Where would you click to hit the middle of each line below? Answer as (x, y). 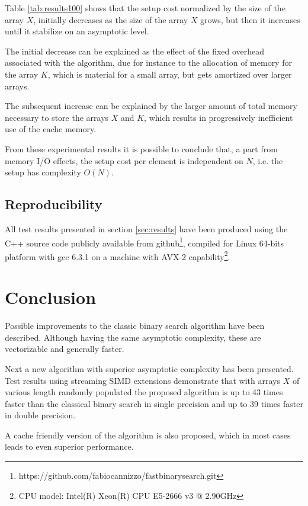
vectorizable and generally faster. (65, 349)
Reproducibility (54, 204)
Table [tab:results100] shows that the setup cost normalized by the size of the (145, 8)
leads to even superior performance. (69, 446)
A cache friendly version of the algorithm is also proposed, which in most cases (148, 435)
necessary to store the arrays (57, 117)
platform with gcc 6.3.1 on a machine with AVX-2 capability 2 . (118, 255)
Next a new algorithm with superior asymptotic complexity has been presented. (149, 368)
